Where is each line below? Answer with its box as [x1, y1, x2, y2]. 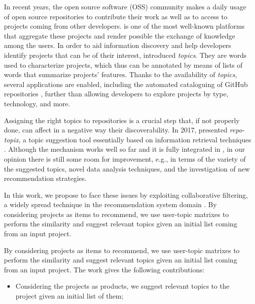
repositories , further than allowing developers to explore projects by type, [4, 88, 228, 99]
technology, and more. [4, 98, 71, 108]
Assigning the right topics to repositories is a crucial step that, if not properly [4, 115, 240, 125]
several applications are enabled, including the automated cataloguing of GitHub [4, 79, 248, 89]
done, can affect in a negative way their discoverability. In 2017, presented [4, 125, 227, 135]
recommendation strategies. [4, 173, 87, 183]
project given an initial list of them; [15, 291, 124, 301]
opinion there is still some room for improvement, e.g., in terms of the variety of [4, 153, 246, 164]
